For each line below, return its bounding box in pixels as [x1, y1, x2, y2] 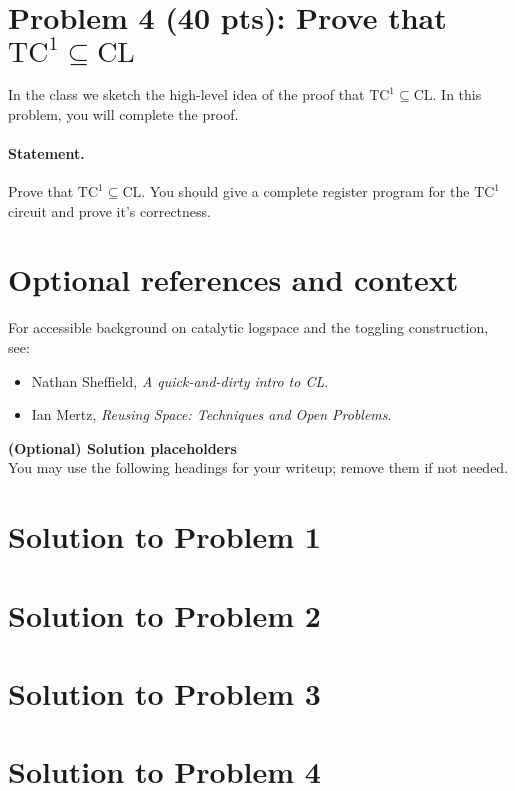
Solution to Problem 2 [8, 594, 321, 635]
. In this [432, 84, 482, 105]
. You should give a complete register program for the [141, 181, 470, 202]
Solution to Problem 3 [8, 672, 321, 713]
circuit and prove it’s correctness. [8, 200, 211, 221]
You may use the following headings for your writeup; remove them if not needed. [8, 457, 509, 478]
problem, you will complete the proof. [8, 103, 239, 124]
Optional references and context [8, 259, 459, 300]
